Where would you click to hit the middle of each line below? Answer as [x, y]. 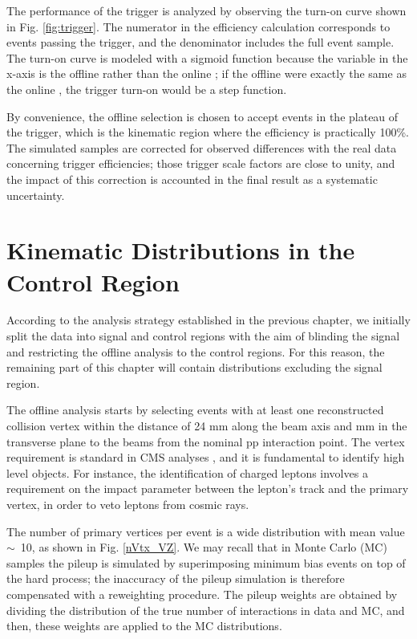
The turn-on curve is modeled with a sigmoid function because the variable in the [207, 57]
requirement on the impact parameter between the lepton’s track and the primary [208, 488]
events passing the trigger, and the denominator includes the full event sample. [200, 42]
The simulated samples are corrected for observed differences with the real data [202, 147]
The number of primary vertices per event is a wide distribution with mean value [206, 531]
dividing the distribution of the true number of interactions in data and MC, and [206, 610]
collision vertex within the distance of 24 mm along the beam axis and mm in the [207, 425]
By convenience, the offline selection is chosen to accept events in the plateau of [202, 116]
